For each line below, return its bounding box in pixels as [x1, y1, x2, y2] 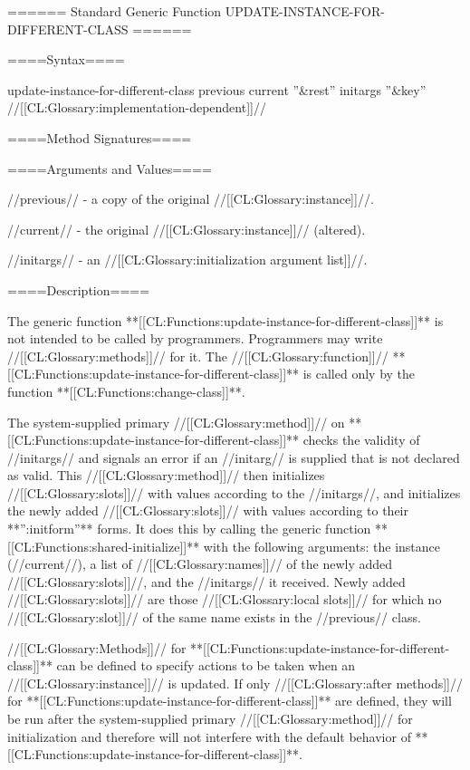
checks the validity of [302, 430, 420, 449]
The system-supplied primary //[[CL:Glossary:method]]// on [7, 412, 345, 431]
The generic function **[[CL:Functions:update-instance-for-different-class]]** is [7, 311, 444, 330]
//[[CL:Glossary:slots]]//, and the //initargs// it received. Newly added [7, 572, 406, 591]
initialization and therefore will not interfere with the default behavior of [7, 727, 411, 746]
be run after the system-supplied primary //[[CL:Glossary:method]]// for [7, 709, 413, 727]
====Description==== [7, 280, 150, 299]
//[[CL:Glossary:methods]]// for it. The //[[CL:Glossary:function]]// [7, 346, 388, 365]
